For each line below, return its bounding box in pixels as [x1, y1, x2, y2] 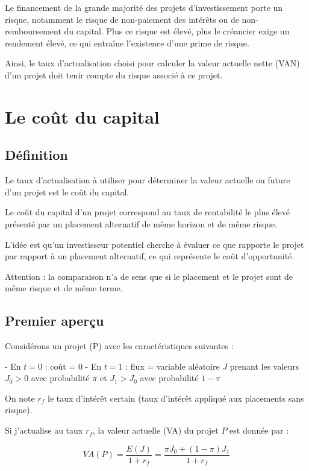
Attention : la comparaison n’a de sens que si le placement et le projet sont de [5, 270, 293, 282]
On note [5, 391, 35, 404]
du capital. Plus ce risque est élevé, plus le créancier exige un [64, 25, 290, 37]
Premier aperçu [5, 311, 104, 330]
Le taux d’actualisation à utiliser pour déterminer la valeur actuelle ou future [5, 174, 290, 186]
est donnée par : [229, 424, 289, 437]
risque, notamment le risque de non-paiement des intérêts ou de [5, 13, 239, 25]
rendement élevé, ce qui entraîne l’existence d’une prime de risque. [5, 36, 249, 49]
